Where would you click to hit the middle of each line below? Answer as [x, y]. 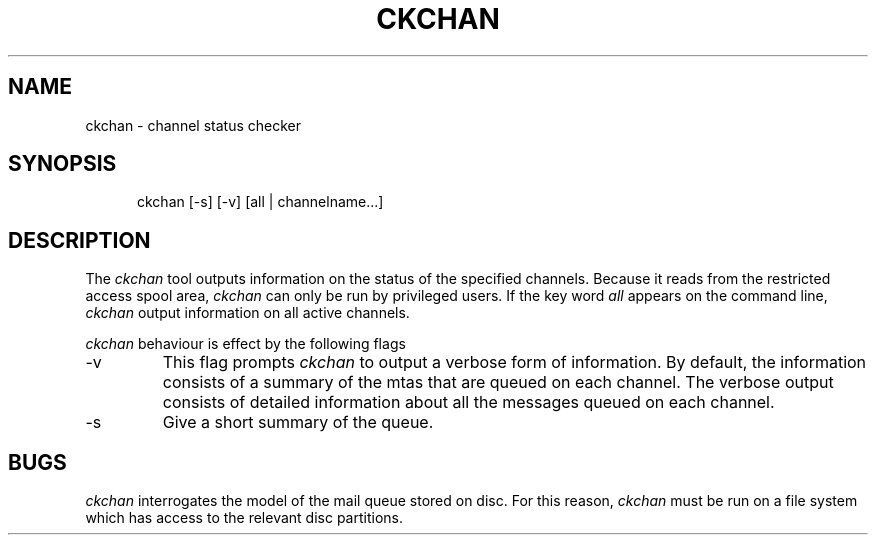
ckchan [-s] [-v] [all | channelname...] [260, 202]
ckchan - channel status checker [193, 125]
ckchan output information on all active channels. [247, 313]
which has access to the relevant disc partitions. [244, 518]
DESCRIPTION [79, 240]
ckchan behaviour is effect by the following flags [245, 344]
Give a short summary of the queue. [298, 422]
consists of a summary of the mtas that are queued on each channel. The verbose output [498, 382]
